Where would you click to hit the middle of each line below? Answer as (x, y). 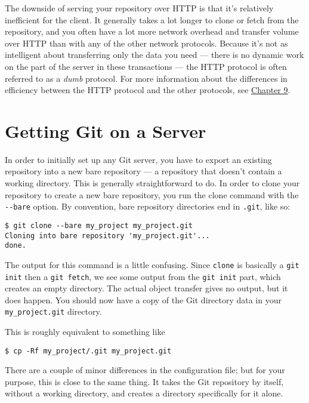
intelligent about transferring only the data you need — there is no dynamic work (154, 55)
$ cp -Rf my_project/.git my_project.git (88, 351)
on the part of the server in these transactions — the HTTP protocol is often (146, 66)
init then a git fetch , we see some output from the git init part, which (143, 276)
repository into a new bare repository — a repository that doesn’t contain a (143, 171)
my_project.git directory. (53, 311)
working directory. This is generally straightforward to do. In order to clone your (152, 183)
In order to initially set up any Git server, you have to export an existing (138, 159)
